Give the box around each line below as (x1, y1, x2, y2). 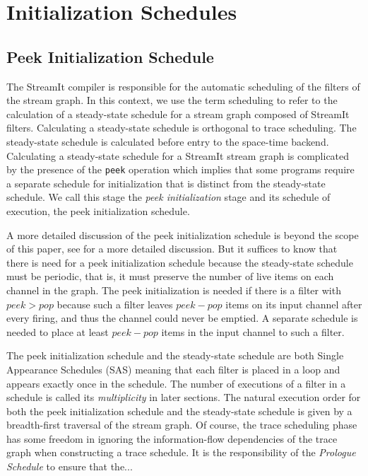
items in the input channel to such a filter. (161, 324, 345, 339)
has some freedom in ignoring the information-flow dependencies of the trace (6, 431, 338, 446)
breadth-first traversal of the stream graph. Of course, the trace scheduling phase (6, 417, 357, 432)
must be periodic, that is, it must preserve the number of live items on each (6, 269, 334, 284)
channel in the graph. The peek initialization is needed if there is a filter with (6, 282, 341, 297)
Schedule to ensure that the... (6, 459, 133, 474)
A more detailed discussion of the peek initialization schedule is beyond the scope (6, 227, 359, 242)
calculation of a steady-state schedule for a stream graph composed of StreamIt (6, 106, 350, 121)
